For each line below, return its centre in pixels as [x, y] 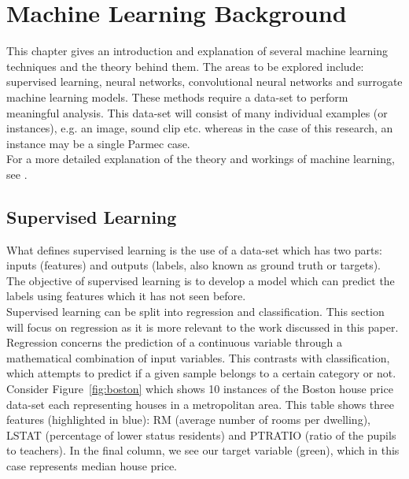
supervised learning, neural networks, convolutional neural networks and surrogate [204, 82]
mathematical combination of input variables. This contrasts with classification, [198, 357]
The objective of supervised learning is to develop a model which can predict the [201, 280]
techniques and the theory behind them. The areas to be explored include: [185, 66]
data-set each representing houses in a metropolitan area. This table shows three [201, 404]
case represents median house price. [92, 465]
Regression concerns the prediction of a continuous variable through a [174, 342]
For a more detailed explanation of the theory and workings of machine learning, [201, 159]
